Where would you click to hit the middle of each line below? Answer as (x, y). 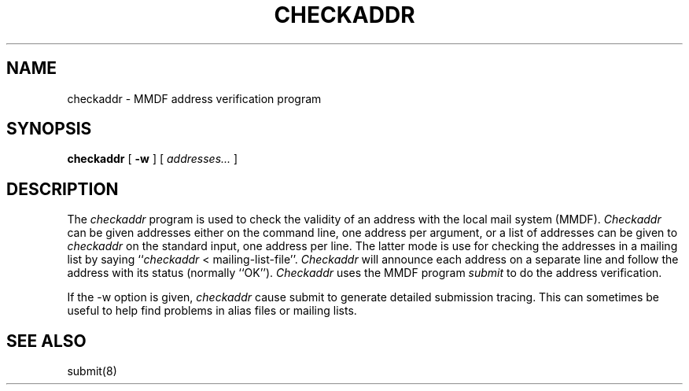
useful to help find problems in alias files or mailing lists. (212, 311)
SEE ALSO (46, 341)
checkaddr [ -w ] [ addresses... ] (153, 159)
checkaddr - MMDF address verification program (194, 98)
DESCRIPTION (63, 189)
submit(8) (92, 371)
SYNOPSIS (49, 129)
